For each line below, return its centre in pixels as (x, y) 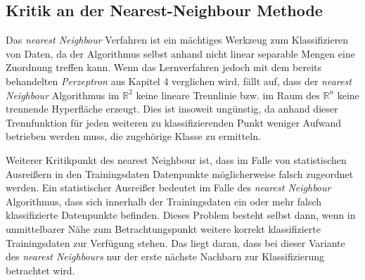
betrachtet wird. (40, 270)
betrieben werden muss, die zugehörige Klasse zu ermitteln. (133, 136)
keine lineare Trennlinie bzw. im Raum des (228, 95)
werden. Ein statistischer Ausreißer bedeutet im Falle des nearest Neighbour (168, 187)
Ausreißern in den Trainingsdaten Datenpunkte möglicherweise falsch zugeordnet (180, 173)
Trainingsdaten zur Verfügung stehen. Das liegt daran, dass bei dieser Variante (175, 242)
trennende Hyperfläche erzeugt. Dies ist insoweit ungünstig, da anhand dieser (172, 109)
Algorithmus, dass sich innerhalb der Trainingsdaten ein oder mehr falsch (164, 201)
